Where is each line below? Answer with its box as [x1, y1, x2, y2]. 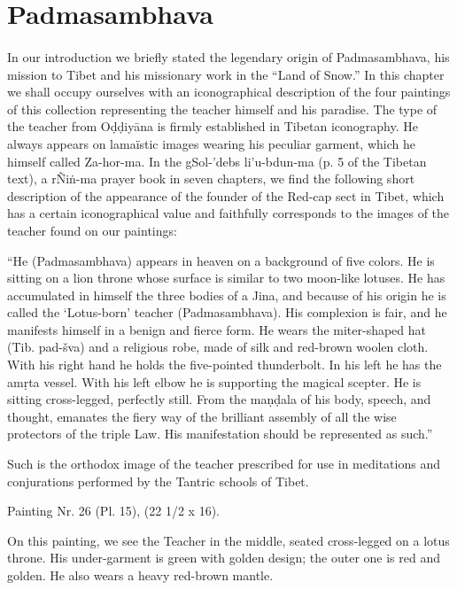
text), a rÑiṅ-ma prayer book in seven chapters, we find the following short [7, 169, 415, 188]
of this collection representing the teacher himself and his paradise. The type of [7, 99, 438, 118]
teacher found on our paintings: [7, 221, 177, 239]
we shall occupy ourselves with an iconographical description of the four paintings [7, 82, 451, 101]
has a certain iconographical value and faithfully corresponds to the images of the [7, 204, 450, 222]
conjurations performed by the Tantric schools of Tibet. [7, 471, 309, 490]
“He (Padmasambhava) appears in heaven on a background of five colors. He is [7, 251, 435, 269]
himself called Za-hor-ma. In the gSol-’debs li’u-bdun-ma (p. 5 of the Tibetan [7, 151, 427, 170]
